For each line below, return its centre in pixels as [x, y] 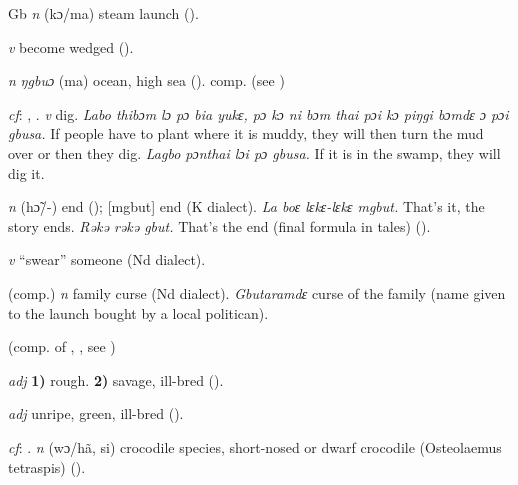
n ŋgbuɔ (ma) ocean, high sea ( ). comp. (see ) [146, 80]
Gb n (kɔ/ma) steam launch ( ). [103, 13]
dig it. [26, 172]
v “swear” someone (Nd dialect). [107, 259]
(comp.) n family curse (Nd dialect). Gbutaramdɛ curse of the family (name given [257, 292]
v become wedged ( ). [71, 46]
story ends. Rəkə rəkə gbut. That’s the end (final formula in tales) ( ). [219, 225]
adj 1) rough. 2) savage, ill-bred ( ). [116, 379]
